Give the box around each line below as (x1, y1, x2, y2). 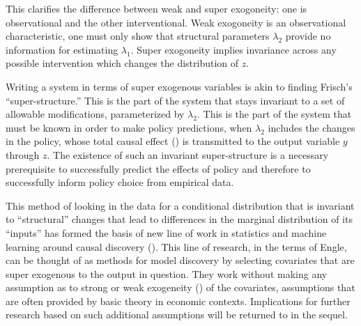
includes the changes (268, 120, 355, 134)
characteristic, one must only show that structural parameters (6, 29, 270, 43)
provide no (285, 29, 331, 43)
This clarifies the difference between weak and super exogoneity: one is (6, 1, 307, 15)
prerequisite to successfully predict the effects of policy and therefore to (6, 161, 311, 176)
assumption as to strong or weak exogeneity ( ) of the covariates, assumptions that (6, 280, 355, 295)
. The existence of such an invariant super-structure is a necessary (47, 147, 329, 162)
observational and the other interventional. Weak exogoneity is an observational (6, 15, 346, 29)
